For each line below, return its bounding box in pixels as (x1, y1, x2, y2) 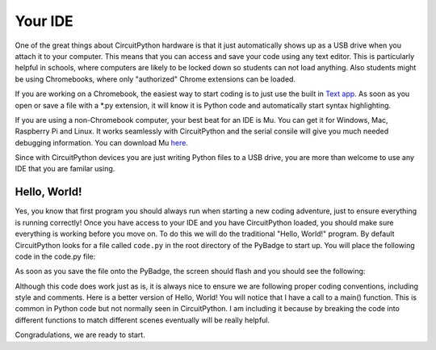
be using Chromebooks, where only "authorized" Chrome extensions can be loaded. (15, 74, 296, 84)
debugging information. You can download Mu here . (15, 137, 189, 147)
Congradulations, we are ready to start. (15, 330, 145, 339)
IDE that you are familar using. (15, 164, 115, 174)
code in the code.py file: (15, 251, 96, 261)
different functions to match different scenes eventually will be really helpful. (15, 315, 270, 325)
